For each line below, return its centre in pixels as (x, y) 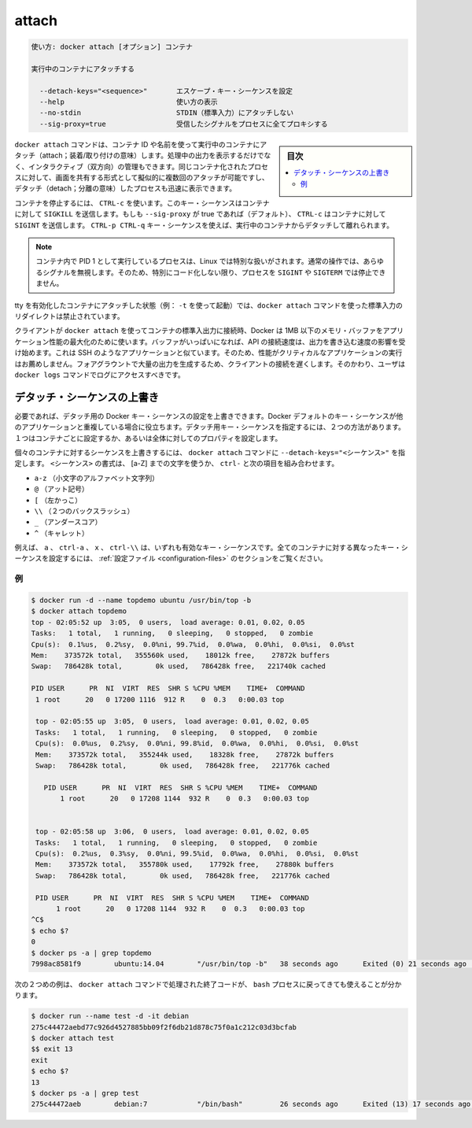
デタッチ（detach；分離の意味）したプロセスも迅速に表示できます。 (125, 188)
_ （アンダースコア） (68, 522)
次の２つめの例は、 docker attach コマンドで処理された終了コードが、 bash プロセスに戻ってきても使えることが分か (208, 984)
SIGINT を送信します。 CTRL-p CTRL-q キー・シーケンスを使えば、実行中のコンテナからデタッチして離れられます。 (204, 225)
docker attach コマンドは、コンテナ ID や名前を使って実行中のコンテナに (137, 144)
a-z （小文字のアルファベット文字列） (97, 478)
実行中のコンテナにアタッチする (83, 68)
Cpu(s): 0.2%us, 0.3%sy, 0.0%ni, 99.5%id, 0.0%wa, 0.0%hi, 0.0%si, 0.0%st (197, 854)
